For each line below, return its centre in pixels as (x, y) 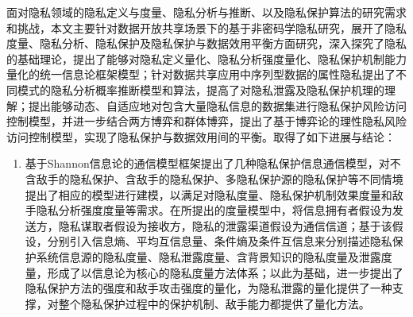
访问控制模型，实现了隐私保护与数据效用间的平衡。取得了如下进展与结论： (201, 136)
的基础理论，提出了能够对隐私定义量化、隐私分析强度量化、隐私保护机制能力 (206, 58)
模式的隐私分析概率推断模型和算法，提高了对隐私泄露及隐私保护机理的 (201, 89)
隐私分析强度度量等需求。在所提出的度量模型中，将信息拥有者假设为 (214, 210)
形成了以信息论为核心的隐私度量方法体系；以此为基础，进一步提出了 (225, 272)
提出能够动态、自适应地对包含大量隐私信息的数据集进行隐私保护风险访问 (217, 105)
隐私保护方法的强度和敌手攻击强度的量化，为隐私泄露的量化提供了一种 (208, 288)
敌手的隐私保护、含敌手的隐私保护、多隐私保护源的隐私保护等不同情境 (220, 178)
